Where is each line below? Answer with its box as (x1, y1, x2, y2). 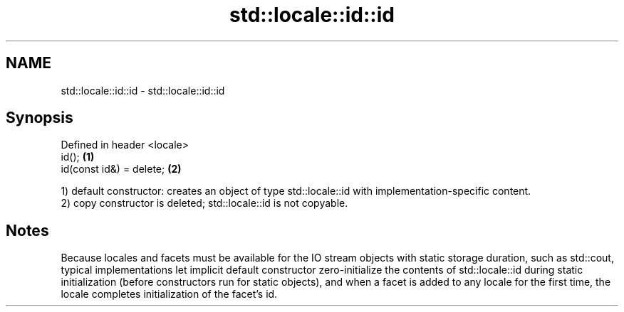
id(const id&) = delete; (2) (61, 163, 182, 176)
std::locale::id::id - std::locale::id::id (61, 84, 225, 97)
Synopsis (6, 109, 73, 127)
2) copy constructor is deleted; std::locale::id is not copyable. (61, 197, 348, 210)
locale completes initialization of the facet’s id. (61, 288, 278, 301)
